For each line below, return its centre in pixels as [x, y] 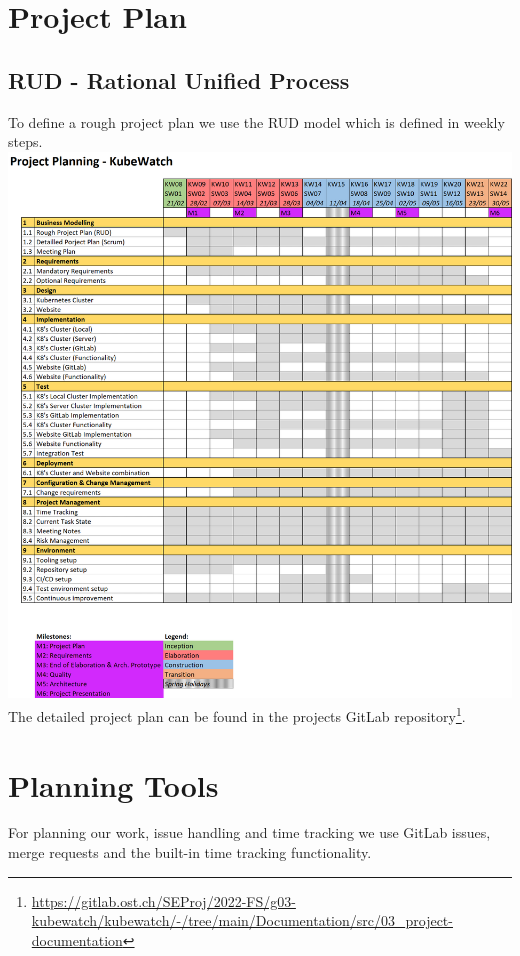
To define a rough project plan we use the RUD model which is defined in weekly [256, 121]
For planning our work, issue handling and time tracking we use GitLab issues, [249, 832]
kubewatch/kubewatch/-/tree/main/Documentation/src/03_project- [242, 920]
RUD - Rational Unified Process [179, 79]
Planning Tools [113, 784]
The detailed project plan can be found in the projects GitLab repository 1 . [237, 714]
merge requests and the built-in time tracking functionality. [190, 852]
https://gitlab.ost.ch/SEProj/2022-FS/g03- [163, 900]
